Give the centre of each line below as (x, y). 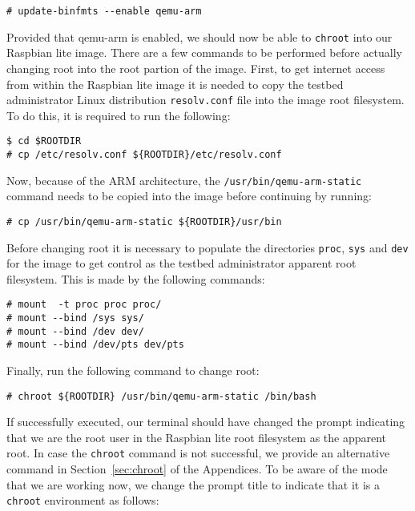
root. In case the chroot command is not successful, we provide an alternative (198, 453)
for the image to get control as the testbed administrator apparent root (181, 263)
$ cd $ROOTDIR (44, 141)
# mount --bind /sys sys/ (75, 318)
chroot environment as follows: (83, 500)
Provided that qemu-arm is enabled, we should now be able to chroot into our (199, 36)
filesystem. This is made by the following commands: (136, 278)
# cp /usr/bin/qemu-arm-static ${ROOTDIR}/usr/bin (144, 221)
